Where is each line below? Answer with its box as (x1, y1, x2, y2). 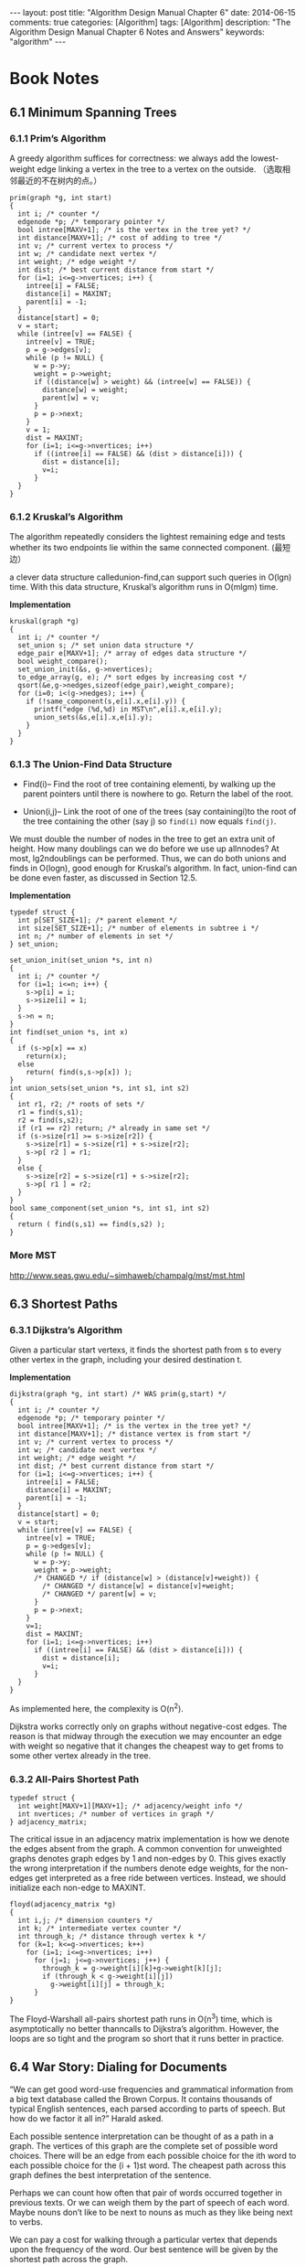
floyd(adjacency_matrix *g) (9, 1900, 117, 1909)
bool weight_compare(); (17, 657, 108, 667)
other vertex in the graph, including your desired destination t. (9, 1354, 243, 1365)
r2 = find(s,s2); (17, 1116, 84, 1126)
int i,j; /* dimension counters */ (17, 1916, 153, 1926)
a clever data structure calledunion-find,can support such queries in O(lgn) (9, 572, 292, 582)
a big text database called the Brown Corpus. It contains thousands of (9, 2093, 272, 2104)
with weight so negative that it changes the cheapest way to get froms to (9, 1740, 284, 1752)
